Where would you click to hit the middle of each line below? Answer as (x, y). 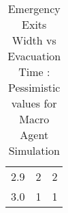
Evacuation (34, 56)
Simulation (34, 150)
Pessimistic (34, 87)
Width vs (34, 40)
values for (34, 103)
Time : (34, 72)
